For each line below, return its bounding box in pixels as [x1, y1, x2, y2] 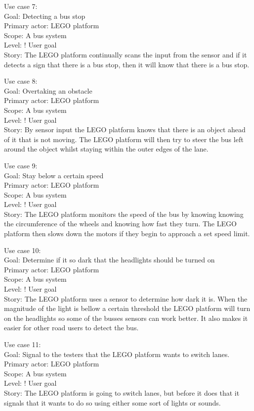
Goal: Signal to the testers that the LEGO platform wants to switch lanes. [4, 349, 230, 359]
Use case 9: [4, 160, 38, 170]
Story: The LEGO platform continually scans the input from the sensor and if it [4, 49, 247, 59]
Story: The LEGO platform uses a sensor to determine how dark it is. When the [4, 293, 248, 304]
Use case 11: [4, 339, 41, 349]
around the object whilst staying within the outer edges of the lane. [4, 144, 209, 154]
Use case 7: [4, 1, 38, 11]
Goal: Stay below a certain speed [4, 170, 104, 180]
